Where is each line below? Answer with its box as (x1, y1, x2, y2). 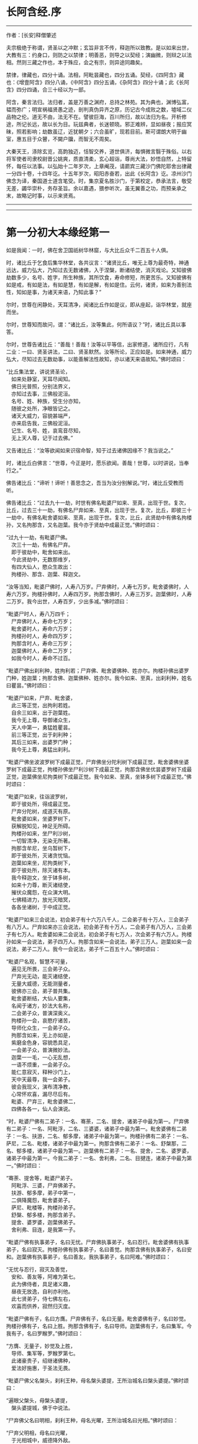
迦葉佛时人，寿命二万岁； (11, 647, 74, 654)
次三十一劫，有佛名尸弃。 (11, 541, 74, 548)
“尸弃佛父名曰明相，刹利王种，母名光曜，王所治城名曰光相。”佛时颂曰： (6, 1416, 179, 1423)
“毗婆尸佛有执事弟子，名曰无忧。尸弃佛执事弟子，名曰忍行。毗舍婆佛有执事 (6, 1238, 190, 1245)
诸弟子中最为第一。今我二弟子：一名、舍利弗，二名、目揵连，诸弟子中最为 (6, 1154, 187, 1161)
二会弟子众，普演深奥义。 (11, 1009, 74, 1016)
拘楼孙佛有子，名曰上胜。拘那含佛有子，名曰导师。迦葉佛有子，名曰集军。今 (6, 1322, 192, 1329)
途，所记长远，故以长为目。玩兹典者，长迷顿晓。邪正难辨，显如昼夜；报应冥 (6, 120, 192, 127)
